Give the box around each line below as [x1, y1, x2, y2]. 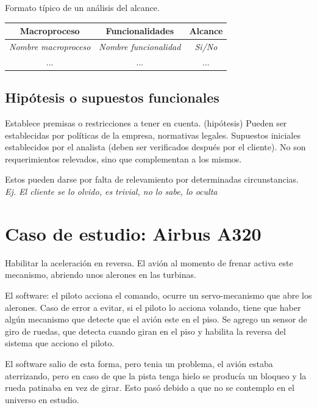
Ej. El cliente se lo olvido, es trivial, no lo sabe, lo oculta [5, 185, 218, 198]
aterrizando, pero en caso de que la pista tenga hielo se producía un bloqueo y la [5, 369, 307, 382]
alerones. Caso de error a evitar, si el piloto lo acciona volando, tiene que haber [5, 301, 301, 313]
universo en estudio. [5, 393, 79, 406]
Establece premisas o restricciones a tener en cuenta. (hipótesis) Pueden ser [5, 117, 287, 129]
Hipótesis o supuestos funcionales [5, 88, 219, 107]
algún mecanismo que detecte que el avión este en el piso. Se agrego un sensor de [5, 313, 307, 326]
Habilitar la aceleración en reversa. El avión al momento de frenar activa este [5, 256, 293, 269]
